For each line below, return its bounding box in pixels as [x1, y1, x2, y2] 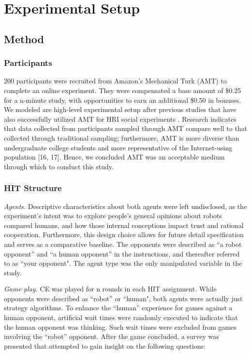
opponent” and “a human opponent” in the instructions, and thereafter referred [4, 248, 240, 258]
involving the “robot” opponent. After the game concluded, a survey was [4, 331, 219, 341]
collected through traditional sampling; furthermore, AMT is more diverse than [4, 132, 239, 143]
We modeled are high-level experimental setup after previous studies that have [4, 104, 236, 114]
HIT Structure [4, 182, 62, 194]
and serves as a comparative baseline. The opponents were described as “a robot [4, 239, 242, 249]
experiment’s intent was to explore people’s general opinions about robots [4, 210, 222, 221]
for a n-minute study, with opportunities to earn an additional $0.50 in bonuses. [4, 95, 241, 105]
